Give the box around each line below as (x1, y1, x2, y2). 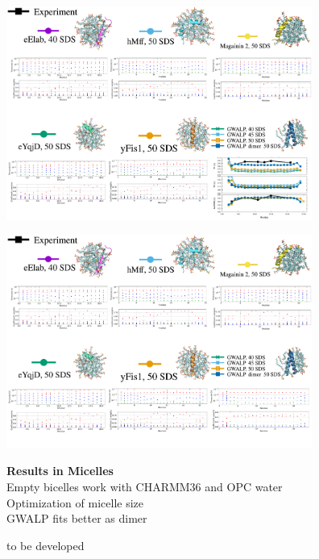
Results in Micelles (6, 462, 114, 479)
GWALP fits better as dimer (6, 510, 147, 527)
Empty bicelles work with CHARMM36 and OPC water (6, 478, 283, 494)
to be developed (6, 536, 85, 553)
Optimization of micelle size (6, 494, 144, 511)
